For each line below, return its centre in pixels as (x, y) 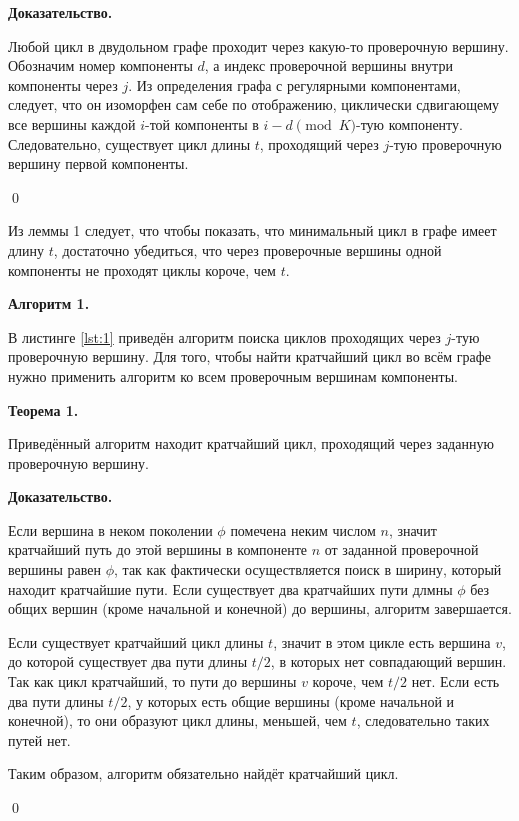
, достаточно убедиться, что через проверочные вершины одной (247, 249)
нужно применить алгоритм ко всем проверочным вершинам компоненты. (233, 375)
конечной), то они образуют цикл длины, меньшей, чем (177, 720)
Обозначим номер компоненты (100, 65)
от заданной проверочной (401, 549)
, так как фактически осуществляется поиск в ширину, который (308, 569)
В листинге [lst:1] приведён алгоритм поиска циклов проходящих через (224, 336)
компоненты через (63, 84)
